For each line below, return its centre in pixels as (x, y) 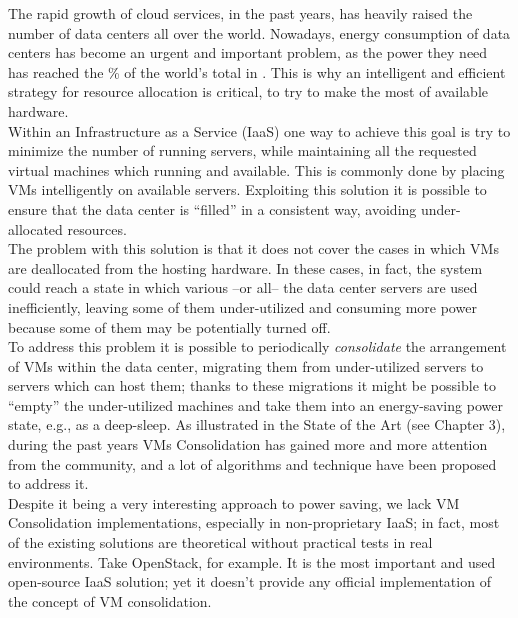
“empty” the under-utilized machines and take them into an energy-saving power (255, 404)
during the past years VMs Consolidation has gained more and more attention (248, 444)
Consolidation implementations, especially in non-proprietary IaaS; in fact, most (254, 522)
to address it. (48, 483)
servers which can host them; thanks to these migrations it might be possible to (252, 385)
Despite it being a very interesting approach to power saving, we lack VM (234, 502)
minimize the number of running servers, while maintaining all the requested (242, 150)
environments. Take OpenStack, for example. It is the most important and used (252, 561)
